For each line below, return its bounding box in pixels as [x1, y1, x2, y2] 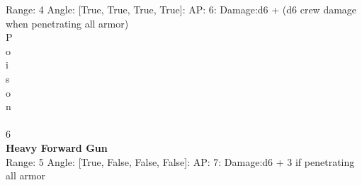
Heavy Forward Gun [6, 140, 108, 155]
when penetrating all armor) [6, 16, 129, 30]
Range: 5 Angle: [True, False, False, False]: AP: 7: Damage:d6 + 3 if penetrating [6, 154, 355, 169]
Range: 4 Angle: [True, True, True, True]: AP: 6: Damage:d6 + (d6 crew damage [6, 2, 357, 16]
